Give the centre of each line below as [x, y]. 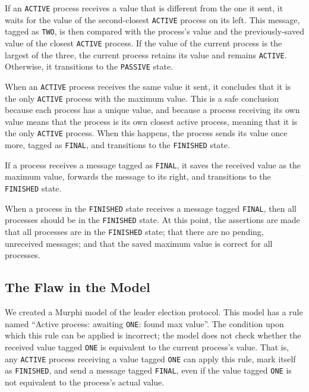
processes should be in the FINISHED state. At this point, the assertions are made [152, 220]
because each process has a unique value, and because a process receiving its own [152, 110]
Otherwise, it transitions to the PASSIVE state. [89, 66]
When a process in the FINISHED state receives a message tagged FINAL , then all [151, 208]
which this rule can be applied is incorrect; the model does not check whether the [153, 335]
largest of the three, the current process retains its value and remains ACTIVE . [146, 54]
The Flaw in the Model [78, 287]
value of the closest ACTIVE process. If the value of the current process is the [144, 43]
